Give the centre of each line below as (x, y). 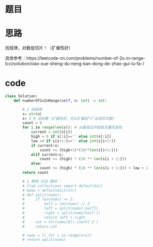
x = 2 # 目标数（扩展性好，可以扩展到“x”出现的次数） (69, 118)
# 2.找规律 (32, 109)
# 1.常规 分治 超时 (40, 181)
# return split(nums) (44, 240)
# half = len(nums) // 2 (56, 204)
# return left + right (54, 217)
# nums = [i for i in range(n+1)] (57, 235)
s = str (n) (32, 114)
